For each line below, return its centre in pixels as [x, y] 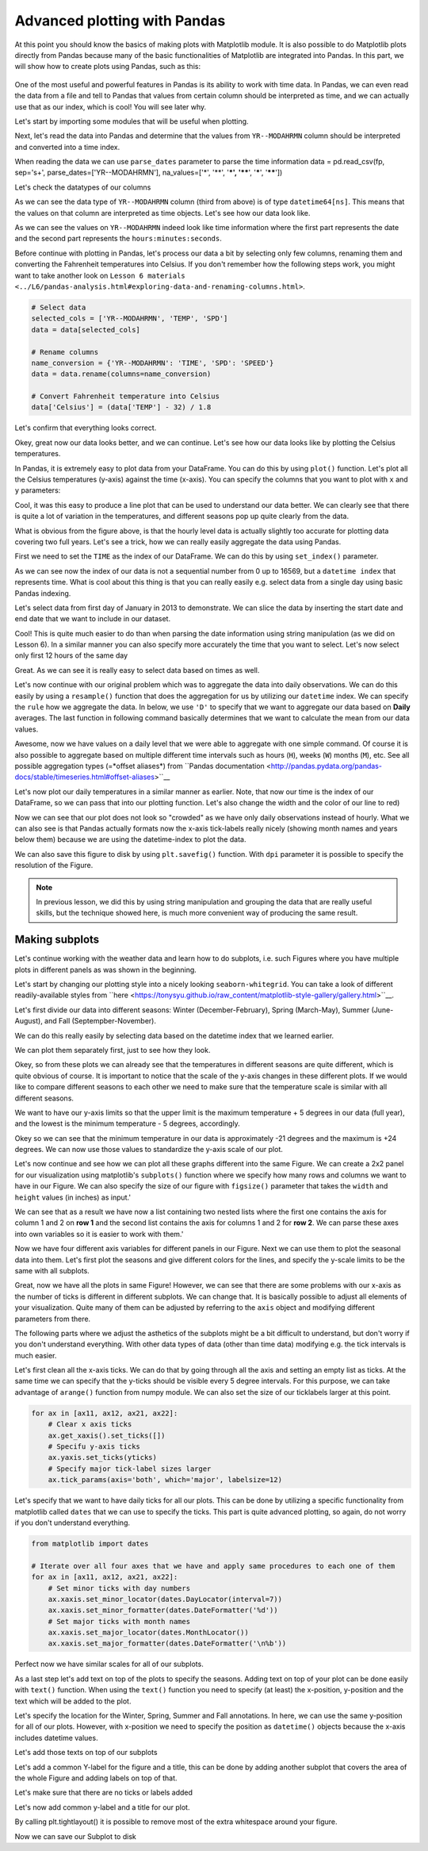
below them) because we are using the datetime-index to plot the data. [130, 839]
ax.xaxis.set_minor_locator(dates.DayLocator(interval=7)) [165, 1599]
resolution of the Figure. [54, 866]
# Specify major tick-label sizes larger [130, 1469]
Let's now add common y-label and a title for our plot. [102, 1807]
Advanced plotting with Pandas [120, 21]
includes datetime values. [56, 1738]
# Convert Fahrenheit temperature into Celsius [125, 396]
